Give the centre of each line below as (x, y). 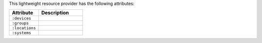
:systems (22, 33)
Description (55, 13)
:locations (24, 28)
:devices (22, 19)
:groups (20, 23)
